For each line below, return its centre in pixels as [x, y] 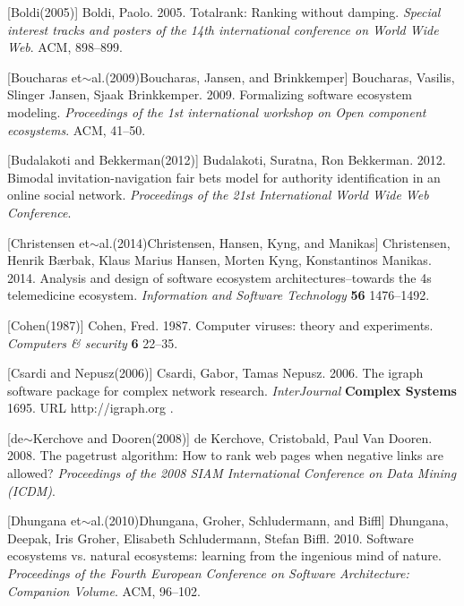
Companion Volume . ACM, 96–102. [104, 590]
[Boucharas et [45, 77]
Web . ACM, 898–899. [65, 47]
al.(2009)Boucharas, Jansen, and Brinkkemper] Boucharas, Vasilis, [273, 77]
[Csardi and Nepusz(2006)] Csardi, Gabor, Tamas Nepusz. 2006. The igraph [215, 373]
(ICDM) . [31, 490]
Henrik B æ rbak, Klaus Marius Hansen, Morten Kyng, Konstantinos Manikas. [219, 260]
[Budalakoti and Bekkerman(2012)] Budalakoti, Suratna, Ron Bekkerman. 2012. [227, 160]
